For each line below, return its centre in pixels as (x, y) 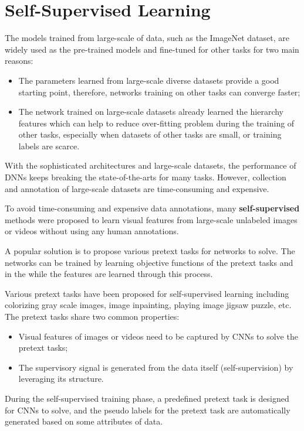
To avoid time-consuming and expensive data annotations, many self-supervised (152, 208)
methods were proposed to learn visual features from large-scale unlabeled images (151, 219)
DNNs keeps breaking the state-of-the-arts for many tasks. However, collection (146, 177)
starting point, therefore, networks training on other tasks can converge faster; (159, 92)
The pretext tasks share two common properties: (92, 316)
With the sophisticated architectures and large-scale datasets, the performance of (151, 165)
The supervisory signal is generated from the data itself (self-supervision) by (156, 367)
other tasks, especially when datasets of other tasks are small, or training (150, 134)
